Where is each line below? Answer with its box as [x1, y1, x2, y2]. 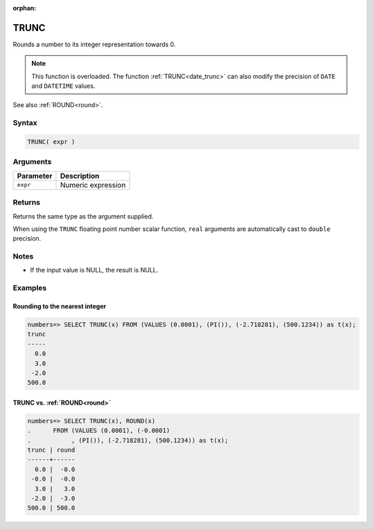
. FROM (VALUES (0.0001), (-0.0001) [27, 427, 170, 435]
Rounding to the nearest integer [12, 301, 107, 310]
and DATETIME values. [31, 82, 96, 90]
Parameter [17, 171, 53, 180]
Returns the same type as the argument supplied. [12, 212, 154, 221]
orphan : [12, 4, 37, 12]
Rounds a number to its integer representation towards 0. [12, 40, 176, 48]
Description [60, 171, 100, 180]
